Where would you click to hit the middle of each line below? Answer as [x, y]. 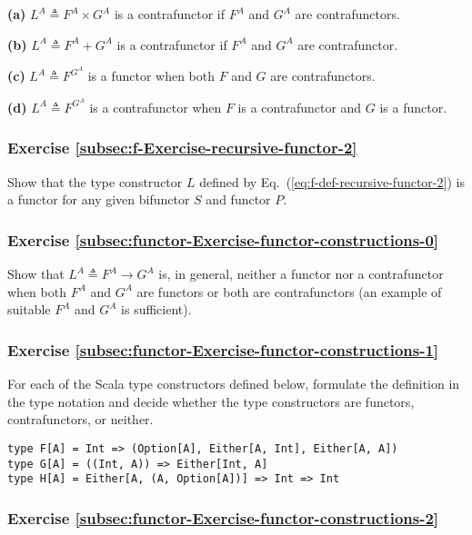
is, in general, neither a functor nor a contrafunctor [301, 274]
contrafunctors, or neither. [80, 419]
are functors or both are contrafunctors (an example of [289, 291]
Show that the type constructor [95, 181]
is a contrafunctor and [300, 107]
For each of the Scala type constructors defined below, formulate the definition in [234, 384]
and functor [238, 199]
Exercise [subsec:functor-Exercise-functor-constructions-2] [223, 517]
